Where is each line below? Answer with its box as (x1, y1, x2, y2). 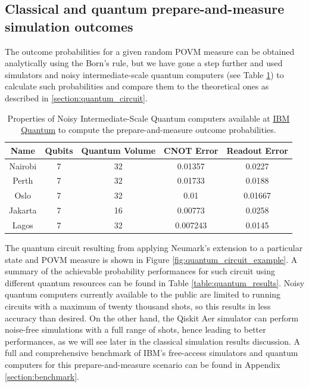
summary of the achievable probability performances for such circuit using (5, 265, 276, 277)
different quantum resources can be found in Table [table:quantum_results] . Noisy (5, 276, 305, 289)
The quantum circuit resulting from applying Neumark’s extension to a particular (5, 242, 303, 254)
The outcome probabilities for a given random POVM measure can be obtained (5, 45, 295, 57)
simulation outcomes (5, 17, 133, 35)
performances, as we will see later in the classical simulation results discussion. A (5, 335, 300, 347)
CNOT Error (164, 144, 219, 156)
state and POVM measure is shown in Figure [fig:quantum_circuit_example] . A (5, 253, 298, 265)
